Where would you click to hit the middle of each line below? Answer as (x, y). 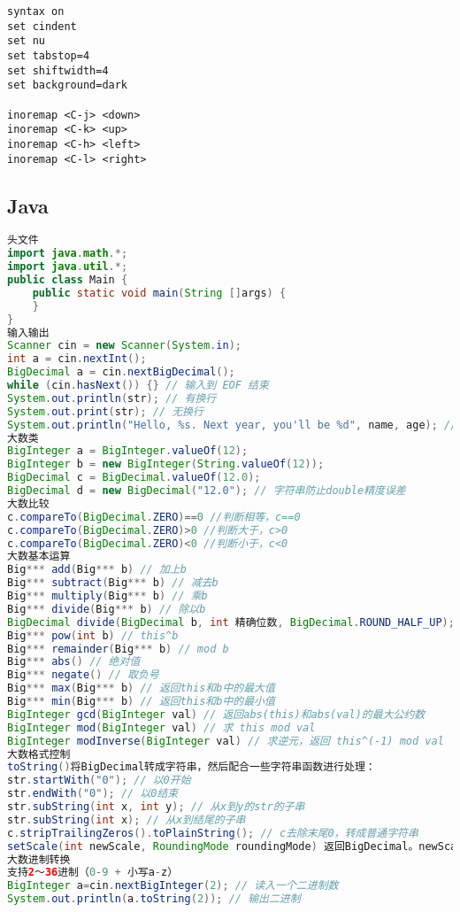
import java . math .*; (68, 254)
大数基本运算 (39, 556)
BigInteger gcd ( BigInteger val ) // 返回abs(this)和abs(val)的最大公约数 (216, 714)
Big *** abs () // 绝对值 (74, 662)
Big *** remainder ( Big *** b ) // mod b (118, 649)
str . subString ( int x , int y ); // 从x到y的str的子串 (156, 807)
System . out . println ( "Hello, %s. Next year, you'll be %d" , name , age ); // (232, 425)
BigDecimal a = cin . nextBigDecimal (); (121, 372)
